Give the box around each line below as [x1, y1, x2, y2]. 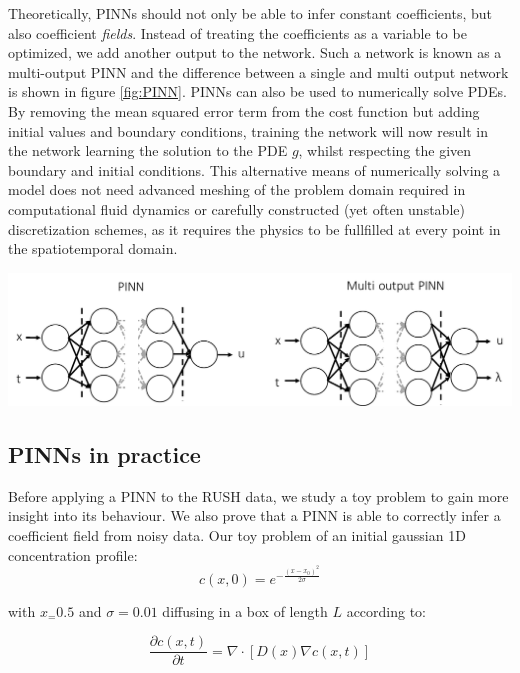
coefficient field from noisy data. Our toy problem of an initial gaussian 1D [8, 525, 466, 546]
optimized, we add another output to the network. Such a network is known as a [8, 42, 502, 63]
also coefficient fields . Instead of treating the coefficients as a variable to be [8, 22, 467, 43]
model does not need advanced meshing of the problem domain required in [8, 179, 466, 200]
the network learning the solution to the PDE [8, 140, 288, 161]
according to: [346, 600, 427, 621]
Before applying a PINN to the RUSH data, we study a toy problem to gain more [8, 485, 509, 506]
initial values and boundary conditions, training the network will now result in [8, 120, 488, 141]
